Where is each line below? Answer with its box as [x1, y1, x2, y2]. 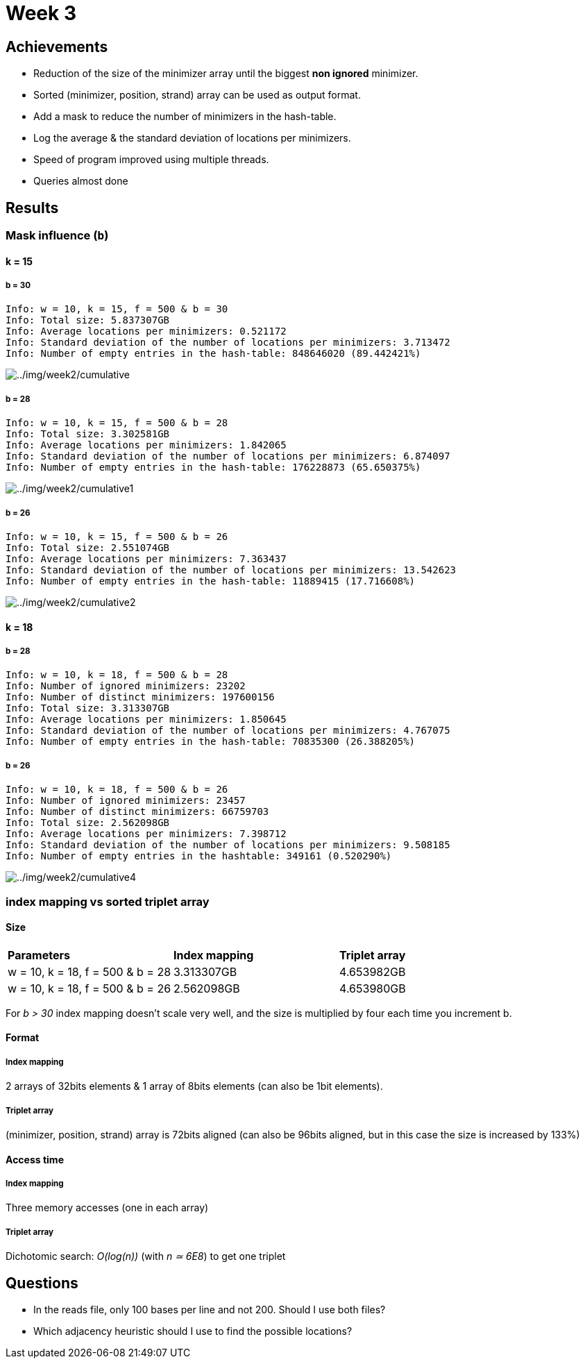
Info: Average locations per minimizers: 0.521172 [6, 326, 287, 337]
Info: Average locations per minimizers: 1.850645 [6, 714, 287, 725]
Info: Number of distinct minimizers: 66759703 [6, 806, 269, 818]
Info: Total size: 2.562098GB [6, 817, 170, 829]
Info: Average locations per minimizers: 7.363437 [6, 553, 287, 564]
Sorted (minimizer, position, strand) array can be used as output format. [33, 89, 361, 101]
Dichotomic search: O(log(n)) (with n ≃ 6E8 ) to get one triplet [6, 1250, 286, 1263]
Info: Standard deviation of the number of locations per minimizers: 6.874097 [6, 451, 450, 462]
